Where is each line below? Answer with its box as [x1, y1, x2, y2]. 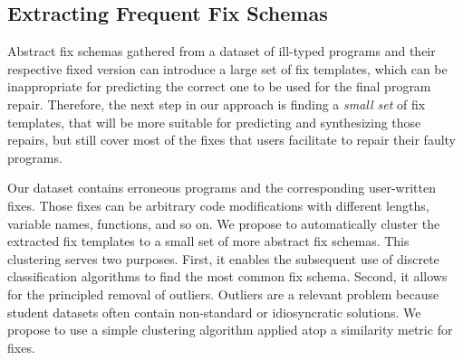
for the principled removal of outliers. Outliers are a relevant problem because [7, 284, 439, 303]
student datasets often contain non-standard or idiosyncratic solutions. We [7, 302, 421, 321]
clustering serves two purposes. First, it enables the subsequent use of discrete [7, 249, 439, 268]
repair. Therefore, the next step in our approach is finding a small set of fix [7, 94, 426, 113]
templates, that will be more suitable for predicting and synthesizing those [7, 112, 421, 131]
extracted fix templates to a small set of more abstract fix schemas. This [7, 232, 410, 251]
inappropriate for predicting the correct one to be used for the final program [7, 77, 431, 96]
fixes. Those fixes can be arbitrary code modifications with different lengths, [7, 195, 429, 214]
